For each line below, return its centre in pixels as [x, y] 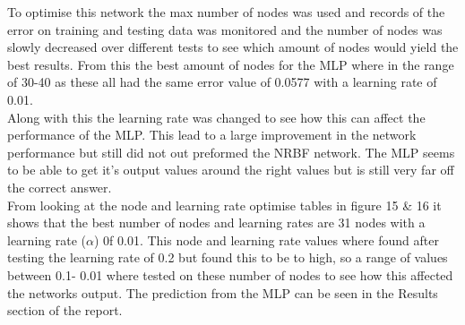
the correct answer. [60, 187]
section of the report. [65, 310]
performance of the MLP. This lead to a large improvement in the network [212, 135]
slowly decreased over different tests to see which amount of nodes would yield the [233, 47]
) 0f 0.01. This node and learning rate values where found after [266, 239]
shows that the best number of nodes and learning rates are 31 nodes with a [216, 222]
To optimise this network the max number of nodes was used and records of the [226, 12]
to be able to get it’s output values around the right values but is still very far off [231, 170]
